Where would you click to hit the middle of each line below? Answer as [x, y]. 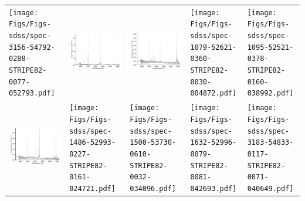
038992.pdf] [270, 93]
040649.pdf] [270, 188]
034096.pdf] [153, 188]
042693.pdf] [213, 188]
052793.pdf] [32, 93]
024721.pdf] [92, 188]
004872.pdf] [213, 93]
